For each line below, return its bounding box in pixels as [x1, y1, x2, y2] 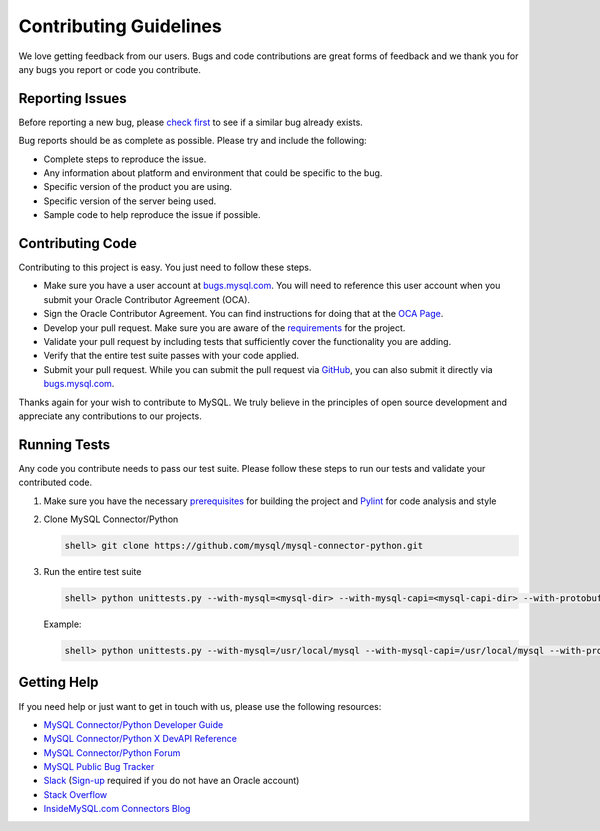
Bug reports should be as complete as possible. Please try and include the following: [18, 135, 367, 147]
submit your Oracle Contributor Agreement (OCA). [43, 293, 250, 305]
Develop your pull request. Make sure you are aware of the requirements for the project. [43, 321, 406, 334]
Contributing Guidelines [18, 15, 222, 37]
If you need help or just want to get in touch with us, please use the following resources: [18, 700, 382, 712]
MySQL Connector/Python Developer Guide [43, 718, 224, 730]
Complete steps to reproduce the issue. [43, 153, 207, 165]
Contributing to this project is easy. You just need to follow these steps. [18, 261, 312, 274]
